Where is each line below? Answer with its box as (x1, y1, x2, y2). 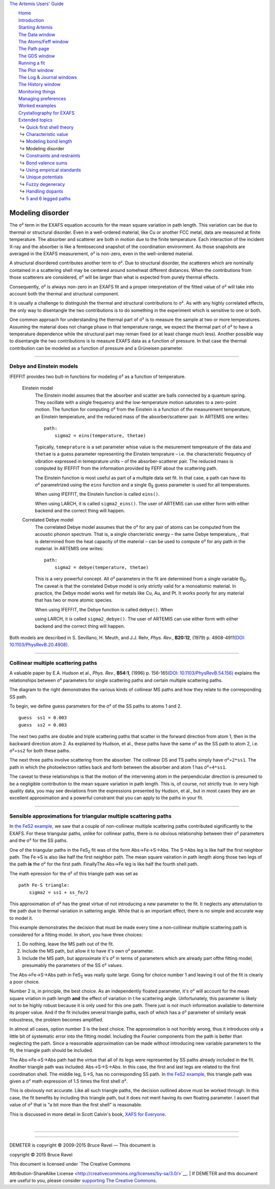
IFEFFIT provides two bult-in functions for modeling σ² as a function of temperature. (9, 373, 186, 380)
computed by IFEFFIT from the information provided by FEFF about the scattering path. (35, 465, 217, 471)
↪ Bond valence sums (19, 159, 68, 166)
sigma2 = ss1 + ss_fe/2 (29, 889, 89, 895)
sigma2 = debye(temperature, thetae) (54, 564, 149, 570)
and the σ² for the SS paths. (9, 837, 68, 844)
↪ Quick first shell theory (19, 124, 74, 130)
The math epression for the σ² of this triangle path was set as (9, 870, 139, 876)
